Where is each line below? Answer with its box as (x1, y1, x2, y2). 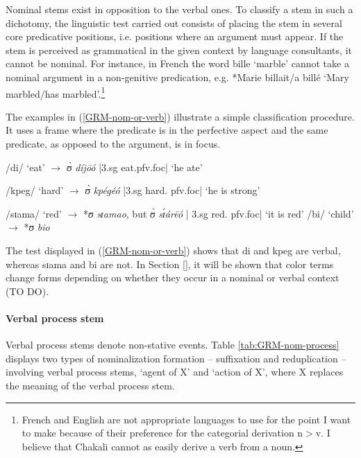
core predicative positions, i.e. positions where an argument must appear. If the (6, 29, 344, 44)
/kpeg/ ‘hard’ (6, 183, 64, 197)
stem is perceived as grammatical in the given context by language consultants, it (6, 42, 352, 57)
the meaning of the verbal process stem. (6, 378, 175, 392)
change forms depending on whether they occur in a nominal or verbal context (6, 270, 339, 285)
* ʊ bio (24, 220, 50, 234)
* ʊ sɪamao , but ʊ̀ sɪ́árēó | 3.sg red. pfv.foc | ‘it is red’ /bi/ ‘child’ (83, 206, 354, 220)
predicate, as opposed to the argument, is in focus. (6, 136, 221, 150)
